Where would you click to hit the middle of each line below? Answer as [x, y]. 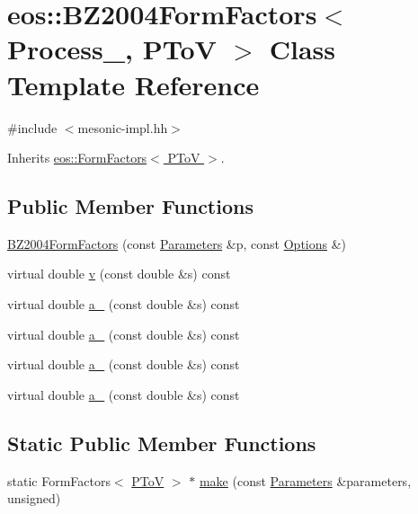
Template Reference [133, 84]
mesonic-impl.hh [123, 127]
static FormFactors [59, 480]
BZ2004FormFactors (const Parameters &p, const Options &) [177, 243]
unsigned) [34, 498]
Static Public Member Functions [162, 443]
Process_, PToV [112, 49]
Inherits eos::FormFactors [77, 158]
